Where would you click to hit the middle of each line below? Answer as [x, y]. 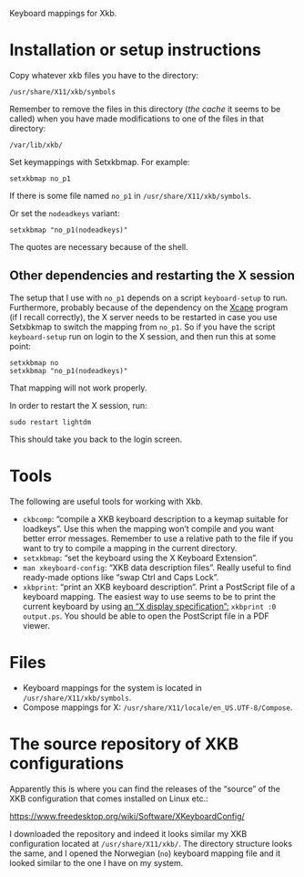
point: [20, 346]
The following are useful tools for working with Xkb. [106, 501]
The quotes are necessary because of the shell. [99, 246]
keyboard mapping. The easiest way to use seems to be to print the [149, 596]
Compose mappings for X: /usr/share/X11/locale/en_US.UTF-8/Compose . [157, 707]
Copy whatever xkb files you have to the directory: [104, 75]
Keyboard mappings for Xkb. [63, 13]
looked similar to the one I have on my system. [96, 862]
